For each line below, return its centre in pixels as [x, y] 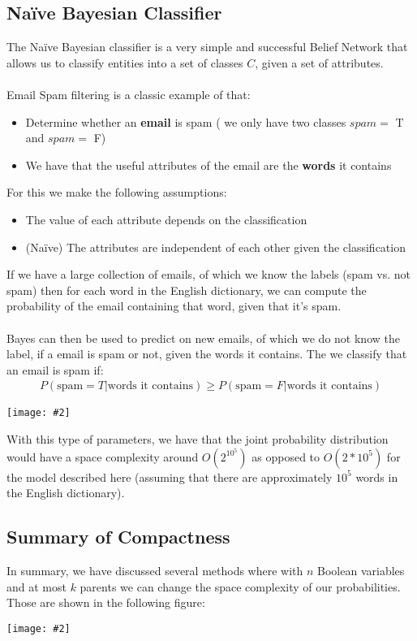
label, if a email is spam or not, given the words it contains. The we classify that [207, 354]
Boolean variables [361, 570]
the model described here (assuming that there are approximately [170, 476]
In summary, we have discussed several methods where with [155, 570]
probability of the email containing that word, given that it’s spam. [174, 306]
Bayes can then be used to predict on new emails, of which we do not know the [203, 338]
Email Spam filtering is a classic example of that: [129, 94]
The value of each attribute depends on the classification [166, 219]
